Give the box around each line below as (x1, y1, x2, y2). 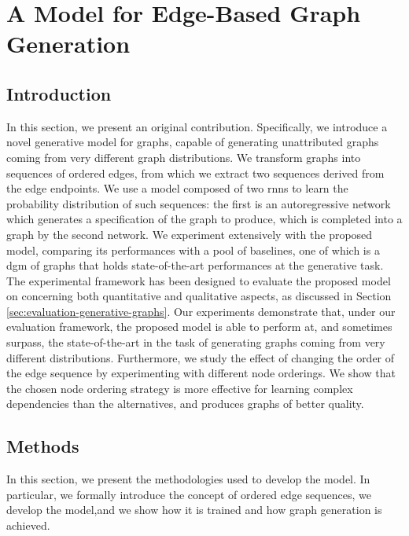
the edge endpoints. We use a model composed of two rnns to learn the (6, 180, 348, 196)
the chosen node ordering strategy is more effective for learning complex (6, 380, 353, 396)
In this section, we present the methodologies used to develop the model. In (6, 471, 370, 487)
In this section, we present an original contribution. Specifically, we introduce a (6, 118, 388, 134)
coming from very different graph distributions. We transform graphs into (6, 149, 361, 165)
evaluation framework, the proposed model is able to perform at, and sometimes (6, 318, 392, 335)
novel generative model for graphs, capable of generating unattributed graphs (6, 134, 379, 150)
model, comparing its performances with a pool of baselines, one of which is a (6, 241, 380, 258)
